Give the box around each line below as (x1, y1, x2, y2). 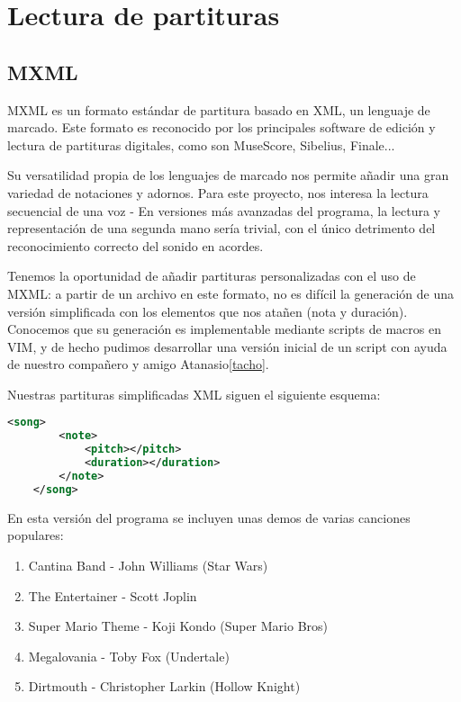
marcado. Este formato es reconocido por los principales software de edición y (7, 118, 436, 137)
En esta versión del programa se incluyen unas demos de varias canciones (7, 508, 411, 526)
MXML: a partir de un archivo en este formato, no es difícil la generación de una (7, 283, 454, 302)
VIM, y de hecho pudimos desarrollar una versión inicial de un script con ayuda (7, 337, 447, 355)
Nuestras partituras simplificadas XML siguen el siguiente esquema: (7, 384, 381, 403)
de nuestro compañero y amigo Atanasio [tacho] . (7, 355, 269, 373)
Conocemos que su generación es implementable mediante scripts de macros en (7, 319, 441, 338)
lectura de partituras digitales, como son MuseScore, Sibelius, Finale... (7, 135, 395, 154)
